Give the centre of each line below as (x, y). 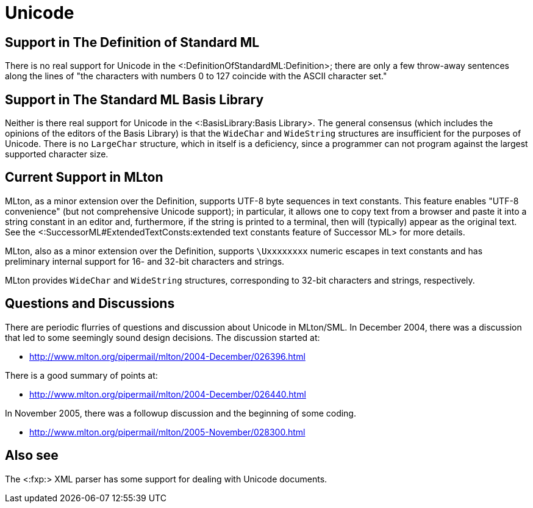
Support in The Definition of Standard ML (132, 42)
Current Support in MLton (84, 177)
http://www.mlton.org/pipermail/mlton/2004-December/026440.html (168, 394)
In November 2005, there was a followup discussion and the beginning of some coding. (181, 413)
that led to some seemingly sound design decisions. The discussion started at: (163, 337)
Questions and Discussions (90, 304)
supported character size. (57, 154)
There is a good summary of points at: (81, 375)
